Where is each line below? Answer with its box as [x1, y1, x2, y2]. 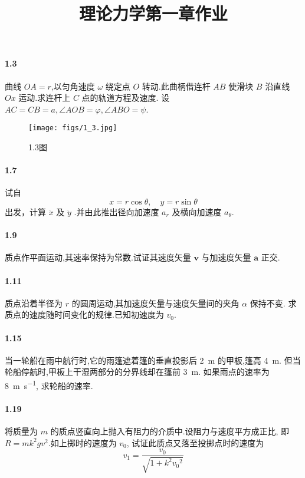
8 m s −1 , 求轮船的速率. [5, 377, 93, 391]
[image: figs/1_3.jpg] [28, 124, 117, 133]
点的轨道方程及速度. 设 [81, 91, 170, 104]
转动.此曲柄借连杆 [142, 80, 211, 92]
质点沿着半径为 [5, 296, 63, 309]
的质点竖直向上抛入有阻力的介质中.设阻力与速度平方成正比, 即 [50, 425, 290, 437]
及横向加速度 [172, 206, 222, 217]
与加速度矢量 [201, 251, 251, 263]
